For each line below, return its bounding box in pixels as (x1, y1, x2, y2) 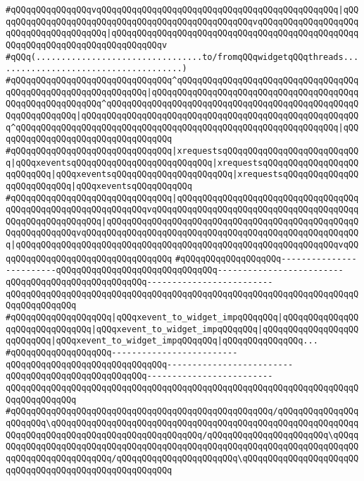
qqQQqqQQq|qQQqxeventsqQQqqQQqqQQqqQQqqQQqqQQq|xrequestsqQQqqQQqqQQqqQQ (6, 169, 359, 180)
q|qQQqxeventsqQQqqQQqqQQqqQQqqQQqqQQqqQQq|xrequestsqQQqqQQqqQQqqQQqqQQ (6, 157, 359, 168)
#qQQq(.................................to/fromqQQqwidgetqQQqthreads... (6, 51, 359, 62)
